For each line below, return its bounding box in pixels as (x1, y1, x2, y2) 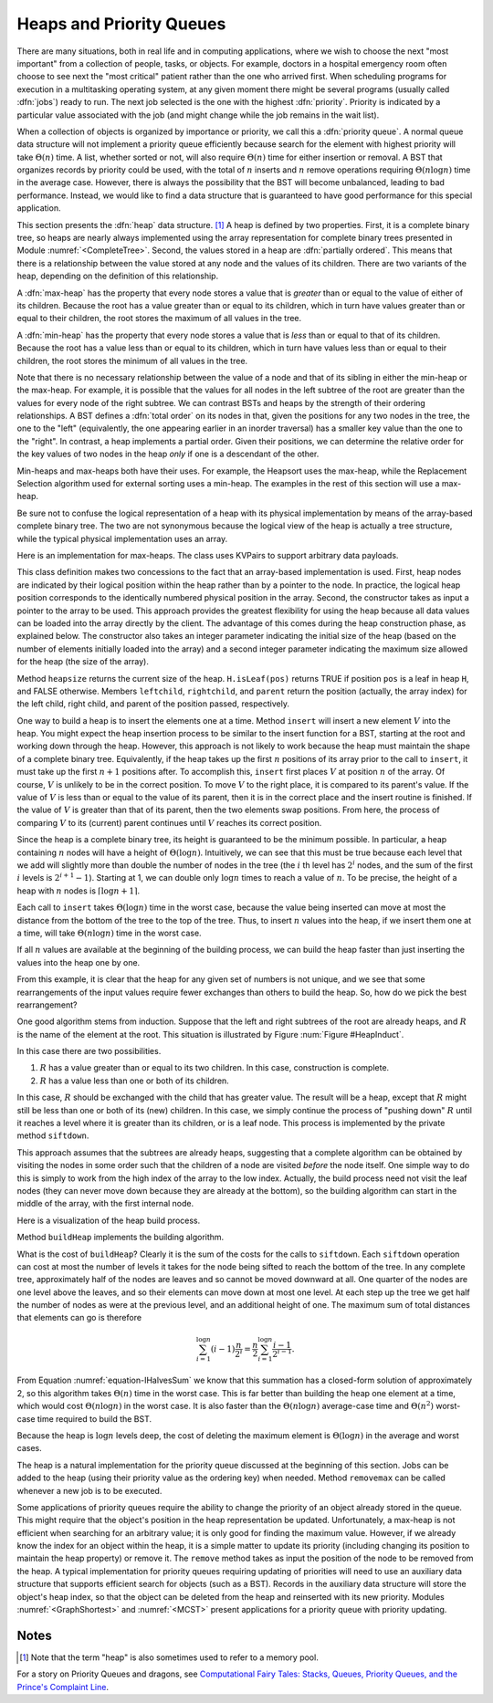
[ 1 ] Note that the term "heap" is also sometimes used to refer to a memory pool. (19, 1652, 319, 1663)
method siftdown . (16, 1130, 89, 1141)
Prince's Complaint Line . (16, 1681, 110, 1692)
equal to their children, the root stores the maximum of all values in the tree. (16, 313, 302, 324)
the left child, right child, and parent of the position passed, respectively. (16, 698, 289, 709)
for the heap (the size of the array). (16, 656, 150, 667)
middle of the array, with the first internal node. (16, 1198, 194, 1209)
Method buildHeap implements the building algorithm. (16, 1232, 225, 1243)
